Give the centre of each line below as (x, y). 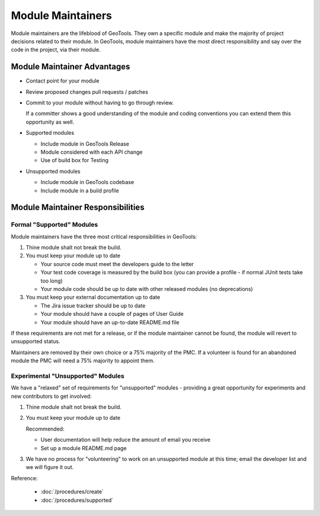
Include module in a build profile (80, 191)
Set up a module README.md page (84, 448)
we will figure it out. (50, 467)
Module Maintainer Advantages (71, 67)
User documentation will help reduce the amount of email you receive (126, 440)
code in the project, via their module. (56, 50)
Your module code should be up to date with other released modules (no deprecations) (147, 289)
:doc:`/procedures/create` (72, 492)
